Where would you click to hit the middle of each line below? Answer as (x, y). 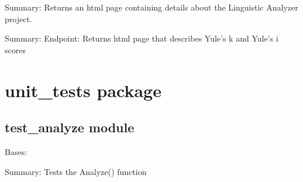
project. (18, 18)
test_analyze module (70, 127)
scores (15, 49)
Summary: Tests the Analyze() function (76, 171)
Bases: (16, 151)
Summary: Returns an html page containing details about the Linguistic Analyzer (151, 7)
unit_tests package (83, 90)
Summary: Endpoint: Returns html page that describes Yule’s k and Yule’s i (142, 38)
